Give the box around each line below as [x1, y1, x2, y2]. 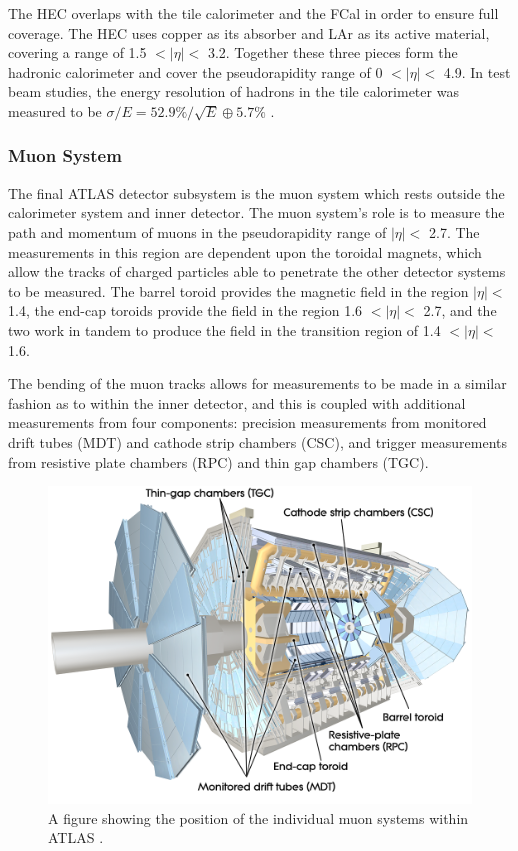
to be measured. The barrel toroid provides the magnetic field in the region [8, 280, 469, 301]
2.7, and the [423, 300, 497, 321]
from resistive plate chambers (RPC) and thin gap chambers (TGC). [8, 451, 429, 472]
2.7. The [429, 221, 480, 242]
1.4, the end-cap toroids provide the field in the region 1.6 [8, 300, 363, 321]
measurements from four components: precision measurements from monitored [8, 412, 487, 433]
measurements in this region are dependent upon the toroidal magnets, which [8, 241, 482, 262]
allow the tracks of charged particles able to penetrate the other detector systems [8, 261, 506, 282]
